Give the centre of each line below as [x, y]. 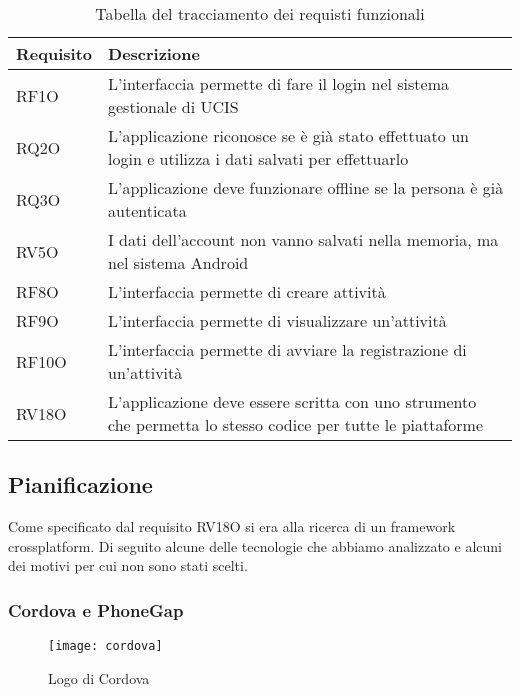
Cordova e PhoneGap [96, 609]
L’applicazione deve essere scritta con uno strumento [292, 401]
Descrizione [154, 53]
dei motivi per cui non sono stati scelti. [128, 565]
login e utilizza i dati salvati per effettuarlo [258, 158]
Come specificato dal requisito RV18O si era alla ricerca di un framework [232, 526]
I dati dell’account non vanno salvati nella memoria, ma [303, 239]
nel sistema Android [178, 262]
